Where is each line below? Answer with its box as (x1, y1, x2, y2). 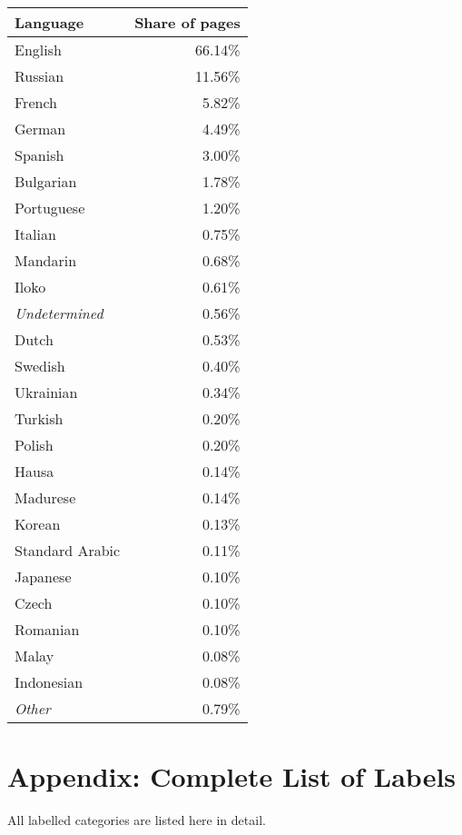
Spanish (15, 144, 64, 165)
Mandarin (15, 250, 77, 271)
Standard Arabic (15, 540, 121, 561)
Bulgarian (15, 171, 77, 192)
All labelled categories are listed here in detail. (7, 810, 266, 830)
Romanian (15, 619, 80, 640)
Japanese (15, 566, 72, 587)
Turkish (15, 408, 64, 429)
